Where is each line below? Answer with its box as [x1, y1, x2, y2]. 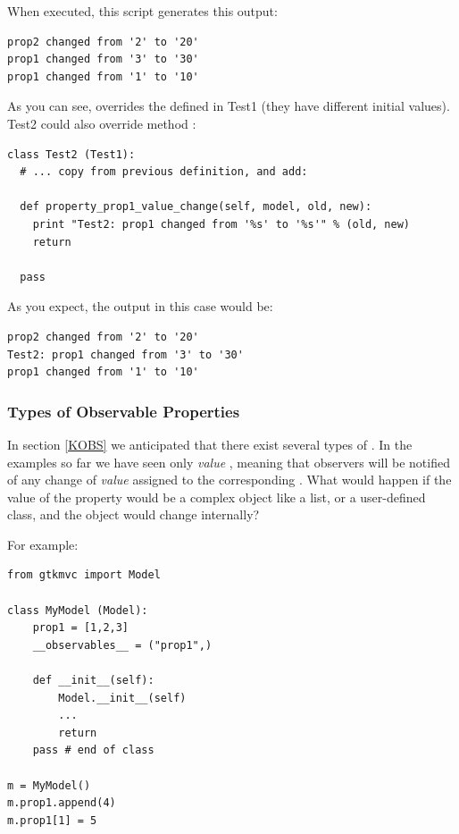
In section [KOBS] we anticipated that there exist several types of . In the [7, 434, 413, 453]
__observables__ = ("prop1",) [32, 638, 213, 652]
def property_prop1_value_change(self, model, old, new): [20, 200, 372, 214]
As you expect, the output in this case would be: [7, 297, 273, 316]
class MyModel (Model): [7, 603, 148, 617]
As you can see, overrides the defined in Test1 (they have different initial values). [7, 97, 450, 115]
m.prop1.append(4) [7, 796, 116, 810]
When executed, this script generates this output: [7, 2, 278, 20]
